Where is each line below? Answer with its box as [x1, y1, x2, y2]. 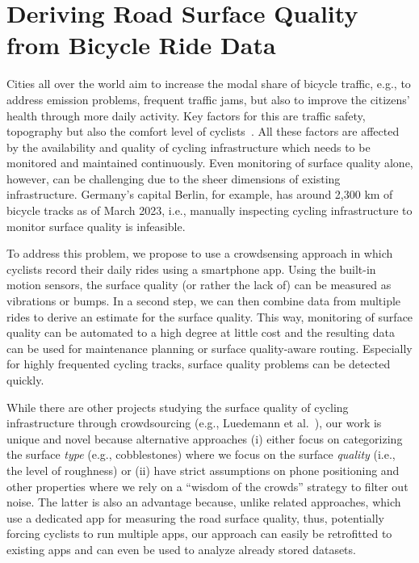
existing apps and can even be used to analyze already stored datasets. [6, 540, 356, 557]
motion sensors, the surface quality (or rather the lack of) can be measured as [6, 276, 392, 293]
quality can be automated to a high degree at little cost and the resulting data [6, 324, 395, 341]
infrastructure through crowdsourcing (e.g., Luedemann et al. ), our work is [6, 414, 382, 431]
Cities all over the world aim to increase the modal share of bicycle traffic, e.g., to [6, 75, 411, 92]
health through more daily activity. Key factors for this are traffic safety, [6, 107, 366, 124]
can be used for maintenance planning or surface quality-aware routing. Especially [6, 339, 413, 356]
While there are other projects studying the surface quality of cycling [6, 398, 349, 415]
